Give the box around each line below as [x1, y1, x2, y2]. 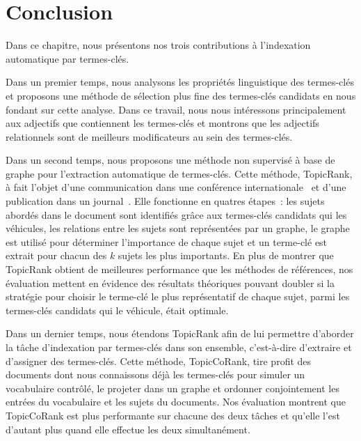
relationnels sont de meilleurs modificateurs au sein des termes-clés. [6, 129, 293, 144]
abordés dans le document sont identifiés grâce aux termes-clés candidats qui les [6, 207, 347, 222]
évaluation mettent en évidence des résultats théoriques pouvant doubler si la [6, 275, 335, 290]
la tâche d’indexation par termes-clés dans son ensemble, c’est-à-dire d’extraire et [6, 340, 352, 354]
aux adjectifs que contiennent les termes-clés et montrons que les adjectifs [6, 116, 319, 130]
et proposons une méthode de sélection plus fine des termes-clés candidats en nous [6, 88, 356, 102]
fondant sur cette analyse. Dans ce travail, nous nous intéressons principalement [6, 102, 346, 116]
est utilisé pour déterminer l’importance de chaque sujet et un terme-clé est [6, 234, 328, 249]
